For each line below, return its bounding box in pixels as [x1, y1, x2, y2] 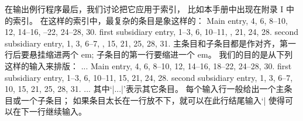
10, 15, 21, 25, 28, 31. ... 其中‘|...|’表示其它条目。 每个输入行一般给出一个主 [5, 83, 284, 95]
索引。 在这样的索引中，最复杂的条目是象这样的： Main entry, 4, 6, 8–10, [12, 14, 288, 26]
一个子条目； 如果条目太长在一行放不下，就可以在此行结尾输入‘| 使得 [20, 94, 285, 106]
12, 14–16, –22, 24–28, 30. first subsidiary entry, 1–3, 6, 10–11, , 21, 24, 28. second [5, 26, 299, 38]
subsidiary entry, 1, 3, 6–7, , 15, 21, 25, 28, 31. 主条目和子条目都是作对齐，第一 [5, 37, 297, 49]
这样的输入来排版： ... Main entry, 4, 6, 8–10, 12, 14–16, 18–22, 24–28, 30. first [5, 59, 292, 72]
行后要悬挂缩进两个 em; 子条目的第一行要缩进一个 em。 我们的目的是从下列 [5, 48, 293, 61]
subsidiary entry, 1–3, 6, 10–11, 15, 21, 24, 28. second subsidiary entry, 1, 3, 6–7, [5, 71, 293, 83]
